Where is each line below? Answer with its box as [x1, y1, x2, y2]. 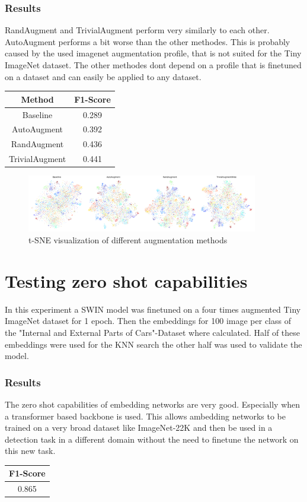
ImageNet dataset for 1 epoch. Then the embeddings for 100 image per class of [5, 314, 291, 327]
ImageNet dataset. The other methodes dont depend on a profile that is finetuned [5, 59, 302, 71]
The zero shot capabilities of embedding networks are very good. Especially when [5, 398, 300, 410]
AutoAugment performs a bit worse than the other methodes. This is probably [5, 35, 290, 47]
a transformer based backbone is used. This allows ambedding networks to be [5, 409, 286, 422]
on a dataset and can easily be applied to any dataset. [5, 70, 202, 82]
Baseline [22, 108, 53, 120]
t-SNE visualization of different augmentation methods [28, 234, 228, 246]
